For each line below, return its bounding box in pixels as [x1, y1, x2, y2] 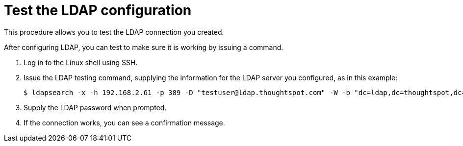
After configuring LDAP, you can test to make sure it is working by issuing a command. [4, 43, 283, 51]
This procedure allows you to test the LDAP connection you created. [4, 27, 224, 36]
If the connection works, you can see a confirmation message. [24, 118, 225, 127]
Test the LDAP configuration [4, 2, 192, 19]
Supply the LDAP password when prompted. [24, 103, 167, 112]
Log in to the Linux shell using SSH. [24, 58, 138, 67]
